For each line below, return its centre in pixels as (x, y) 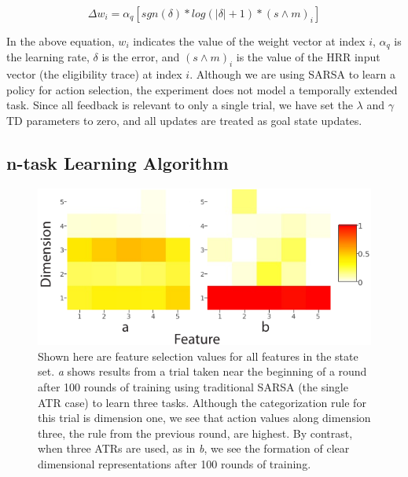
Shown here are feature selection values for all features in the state (198, 356)
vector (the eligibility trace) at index (94, 74)
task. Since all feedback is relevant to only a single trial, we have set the (180, 105)
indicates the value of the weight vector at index (249, 41)
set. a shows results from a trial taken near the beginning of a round (202, 371)
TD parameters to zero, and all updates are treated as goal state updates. (184, 121)
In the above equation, (61, 41)
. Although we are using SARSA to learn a (292, 74)
